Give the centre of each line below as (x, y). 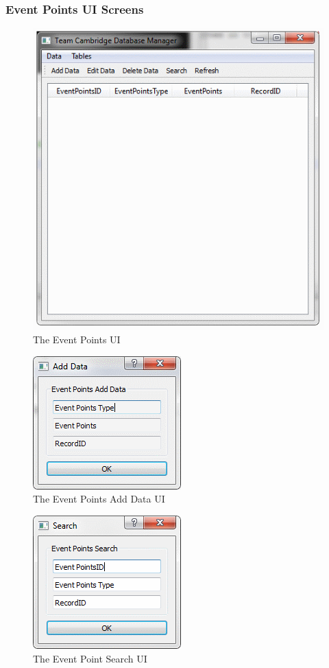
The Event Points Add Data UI (99, 499)
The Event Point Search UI (90, 658)
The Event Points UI (77, 339)
